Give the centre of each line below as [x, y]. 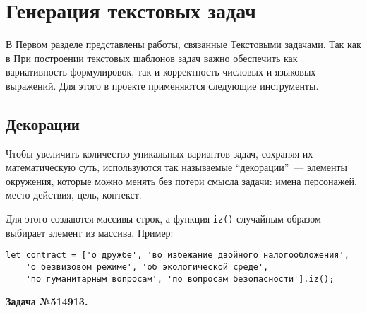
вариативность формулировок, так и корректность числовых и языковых [161, 72]
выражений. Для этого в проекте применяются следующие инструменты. [162, 85]
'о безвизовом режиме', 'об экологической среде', [147, 267]
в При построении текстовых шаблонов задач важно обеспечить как [152, 58]
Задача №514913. [47, 301]
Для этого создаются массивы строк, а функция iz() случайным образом [163, 219]
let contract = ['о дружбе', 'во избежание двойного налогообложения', [178, 255]
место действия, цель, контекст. [74, 195]
